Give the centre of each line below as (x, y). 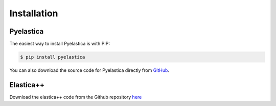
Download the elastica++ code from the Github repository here (76, 97)
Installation (34, 13)
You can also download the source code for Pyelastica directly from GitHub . (89, 70)
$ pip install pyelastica (53, 57)
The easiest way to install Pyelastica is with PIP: (60, 44)
